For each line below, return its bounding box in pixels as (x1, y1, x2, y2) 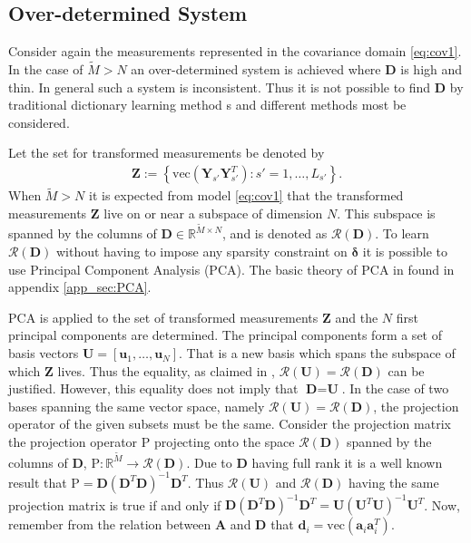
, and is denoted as (222, 224, 328, 243)
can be (388, 361, 425, 380)
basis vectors (8, 344, 79, 363)
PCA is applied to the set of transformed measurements (8, 307, 319, 326)
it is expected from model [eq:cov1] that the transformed (89, 186, 404, 205)
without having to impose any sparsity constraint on (55, 242, 348, 261)
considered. (8, 112, 70, 131)
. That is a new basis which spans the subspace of (179, 344, 456, 363)
